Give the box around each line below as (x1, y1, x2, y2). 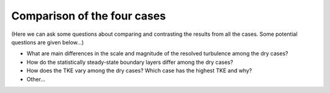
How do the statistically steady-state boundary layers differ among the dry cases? (26, 58, 233, 66)
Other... (26, 75, 46, 83)
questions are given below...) (11, 38, 84, 46)
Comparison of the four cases (11, 9, 166, 22)
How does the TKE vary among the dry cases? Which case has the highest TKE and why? (26, 67, 252, 74)
